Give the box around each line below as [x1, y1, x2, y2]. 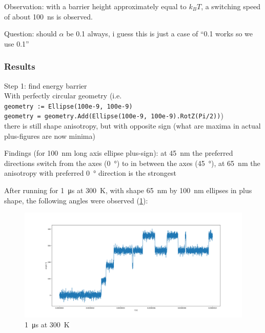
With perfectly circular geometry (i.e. [4, 90, 122, 101]
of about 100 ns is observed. [4, 11, 93, 22]
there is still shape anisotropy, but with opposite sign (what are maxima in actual [4, 120, 261, 131]
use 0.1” [4, 38, 29, 49]
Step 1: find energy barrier [4, 80, 87, 91]
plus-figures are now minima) [4, 130, 95, 141]
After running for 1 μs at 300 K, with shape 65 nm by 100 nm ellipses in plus [4, 185, 252, 196]
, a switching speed [201, 1, 261, 11]
